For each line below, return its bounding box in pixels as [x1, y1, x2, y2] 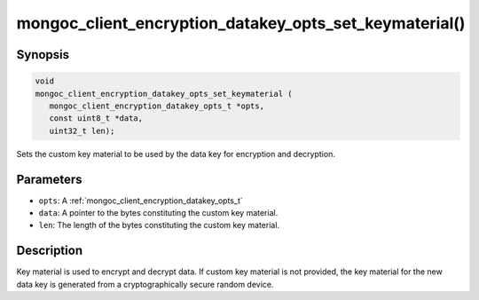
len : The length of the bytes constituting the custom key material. [38, 220, 279, 231]
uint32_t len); [49, 125, 115, 136]
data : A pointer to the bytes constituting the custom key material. [38, 208, 279, 217]
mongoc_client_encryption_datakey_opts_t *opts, [49, 100, 265, 111]
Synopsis [16, 47, 70, 62]
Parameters [16, 171, 82, 186]
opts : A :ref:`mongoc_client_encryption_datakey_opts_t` [38, 195, 243, 206]
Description [16, 243, 83, 258]
